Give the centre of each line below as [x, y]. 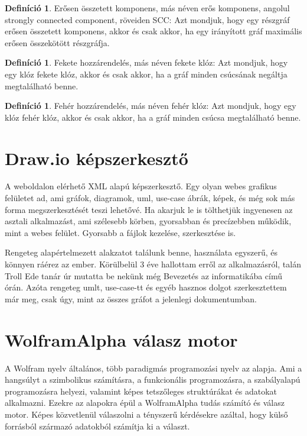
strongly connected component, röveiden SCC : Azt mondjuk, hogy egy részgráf [147, 19]
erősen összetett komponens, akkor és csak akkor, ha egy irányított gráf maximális [153, 31]
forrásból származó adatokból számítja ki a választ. [97, 426]
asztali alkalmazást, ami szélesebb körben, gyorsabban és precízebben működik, [148, 221]
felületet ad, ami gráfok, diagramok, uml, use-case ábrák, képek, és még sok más [150, 198]
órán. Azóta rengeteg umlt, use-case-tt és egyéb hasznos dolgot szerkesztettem [146, 287]
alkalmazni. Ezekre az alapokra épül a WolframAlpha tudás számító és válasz [145, 403]
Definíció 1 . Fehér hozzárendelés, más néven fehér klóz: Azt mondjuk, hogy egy [151, 106]
